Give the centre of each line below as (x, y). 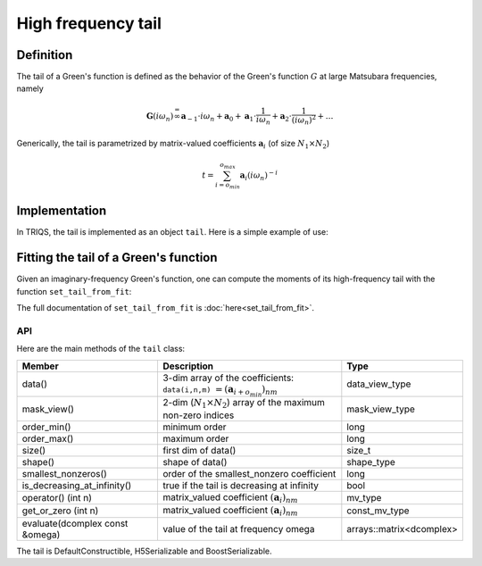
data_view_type (379, 384)
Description (188, 366)
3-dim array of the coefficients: (228, 378)
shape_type (371, 462)
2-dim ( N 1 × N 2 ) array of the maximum (244, 404)
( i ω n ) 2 (304, 120)
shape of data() (195, 462)
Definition (45, 55)
